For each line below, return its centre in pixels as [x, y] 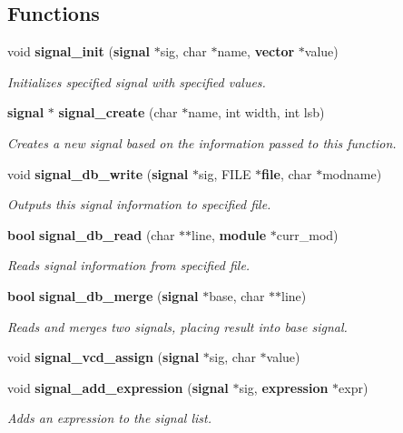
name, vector [256, 51]
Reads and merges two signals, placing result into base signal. [177, 326]
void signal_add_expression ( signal [118, 387]
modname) [352, 173]
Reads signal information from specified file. [129, 265]
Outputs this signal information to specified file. [139, 204]
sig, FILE [225, 173]
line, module [229, 234]
